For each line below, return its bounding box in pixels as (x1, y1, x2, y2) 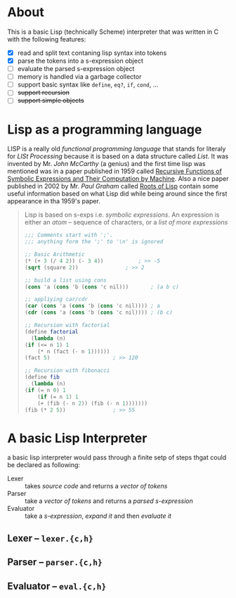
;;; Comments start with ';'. (24, 231, 114, 239)
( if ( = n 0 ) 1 (24, 386, 66, 394)
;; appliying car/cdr (24, 296, 88, 303)
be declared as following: (7, 461, 81, 469)
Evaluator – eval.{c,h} (7, 580, 107, 592)
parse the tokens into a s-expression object (17, 57, 144, 65)
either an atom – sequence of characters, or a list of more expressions (24, 218, 228, 227)
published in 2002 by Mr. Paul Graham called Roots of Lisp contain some (7, 182, 219, 191)
